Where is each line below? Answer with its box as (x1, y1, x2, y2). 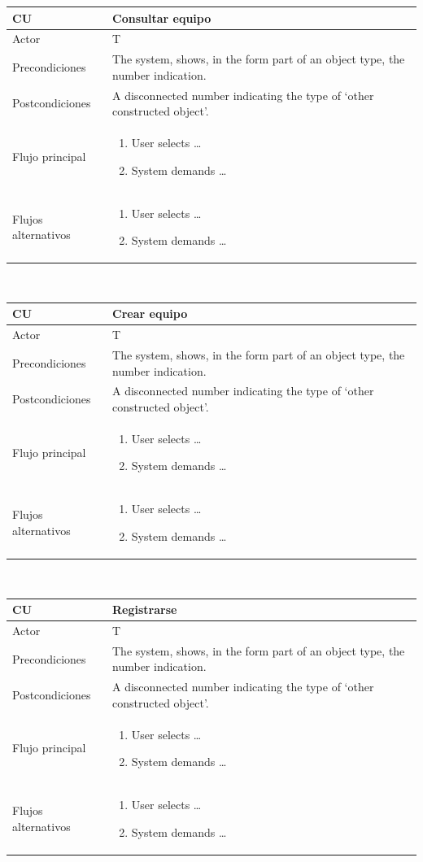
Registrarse (112, 601, 177, 618)
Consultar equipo (112, 9, 211, 26)
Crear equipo (112, 305, 188, 322)
